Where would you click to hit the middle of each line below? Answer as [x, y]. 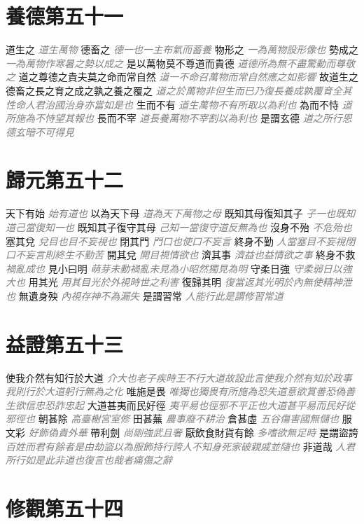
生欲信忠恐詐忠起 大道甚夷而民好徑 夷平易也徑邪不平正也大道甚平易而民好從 [181, 405]
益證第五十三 [65, 344]
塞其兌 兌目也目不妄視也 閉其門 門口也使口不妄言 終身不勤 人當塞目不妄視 [176, 241]
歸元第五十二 [65, 180]
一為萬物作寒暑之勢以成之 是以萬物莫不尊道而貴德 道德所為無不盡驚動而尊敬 [181, 63]
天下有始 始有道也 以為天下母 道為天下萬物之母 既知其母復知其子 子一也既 [176, 213]
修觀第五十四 [65, 508]
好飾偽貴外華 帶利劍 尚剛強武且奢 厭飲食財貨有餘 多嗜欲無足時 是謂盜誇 [193, 433]
